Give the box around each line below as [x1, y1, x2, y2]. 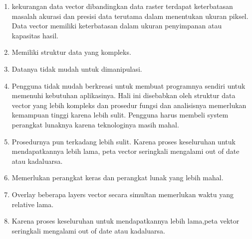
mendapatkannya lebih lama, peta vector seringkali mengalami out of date [11, 146, 240, 156]
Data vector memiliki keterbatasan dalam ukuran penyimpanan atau [11, 20, 222, 31]
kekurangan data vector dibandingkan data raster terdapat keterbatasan [11, 1, 233, 11]
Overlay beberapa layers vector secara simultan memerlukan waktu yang [11, 189, 234, 199]
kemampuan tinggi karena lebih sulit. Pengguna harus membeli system [11, 110, 229, 120]
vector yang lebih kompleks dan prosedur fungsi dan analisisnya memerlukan [11, 100, 247, 110]
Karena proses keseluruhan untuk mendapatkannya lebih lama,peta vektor [11, 216, 240, 226]
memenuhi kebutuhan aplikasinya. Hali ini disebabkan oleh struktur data [11, 90, 236, 101]
